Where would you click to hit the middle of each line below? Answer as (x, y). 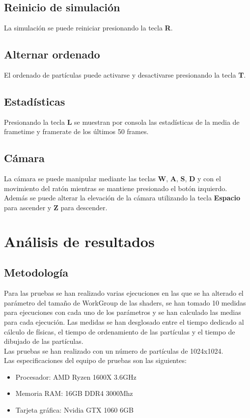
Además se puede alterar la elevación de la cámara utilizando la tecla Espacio (122, 198)
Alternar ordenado (52, 54)
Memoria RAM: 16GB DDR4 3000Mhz (74, 393)
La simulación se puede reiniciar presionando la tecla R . (88, 28)
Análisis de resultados (79, 241)
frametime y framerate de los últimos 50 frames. (76, 131)
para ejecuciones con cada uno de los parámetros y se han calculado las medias (123, 312)
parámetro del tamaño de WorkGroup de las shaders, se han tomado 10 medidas (125, 302)
